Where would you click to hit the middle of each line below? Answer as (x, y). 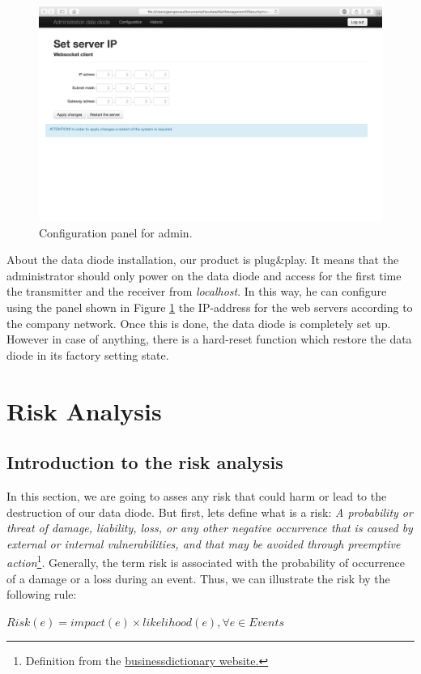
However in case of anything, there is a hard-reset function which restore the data (209, 339)
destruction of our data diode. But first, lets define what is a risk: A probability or (210, 512)
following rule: (42, 594)
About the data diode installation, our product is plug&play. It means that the (203, 260)
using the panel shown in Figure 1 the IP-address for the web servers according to (210, 307)
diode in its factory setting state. (88, 354)
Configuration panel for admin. (116, 232)
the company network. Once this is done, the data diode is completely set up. (199, 323)
